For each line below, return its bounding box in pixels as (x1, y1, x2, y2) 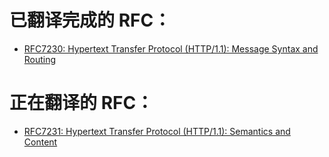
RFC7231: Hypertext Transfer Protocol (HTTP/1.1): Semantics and (23, 125, 291, 137)
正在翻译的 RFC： (9, 92, 154, 115)
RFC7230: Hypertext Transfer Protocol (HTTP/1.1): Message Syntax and (23, 42, 319, 55)
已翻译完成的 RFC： (9, 9, 172, 32)
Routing (23, 53, 57, 65)
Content (23, 136, 58, 148)
